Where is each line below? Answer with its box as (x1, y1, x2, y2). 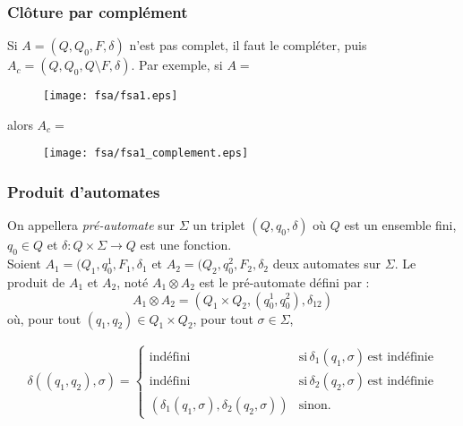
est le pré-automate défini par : (199, 272, 370, 291)
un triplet (193, 216, 245, 234)
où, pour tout (7, 309, 81, 328)
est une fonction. (140, 235, 232, 254)
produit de (7, 272, 65, 291)
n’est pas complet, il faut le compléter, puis (129, 36, 367, 55)
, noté (116, 272, 149, 291)
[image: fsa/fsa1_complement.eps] (43, 147, 249, 160)
